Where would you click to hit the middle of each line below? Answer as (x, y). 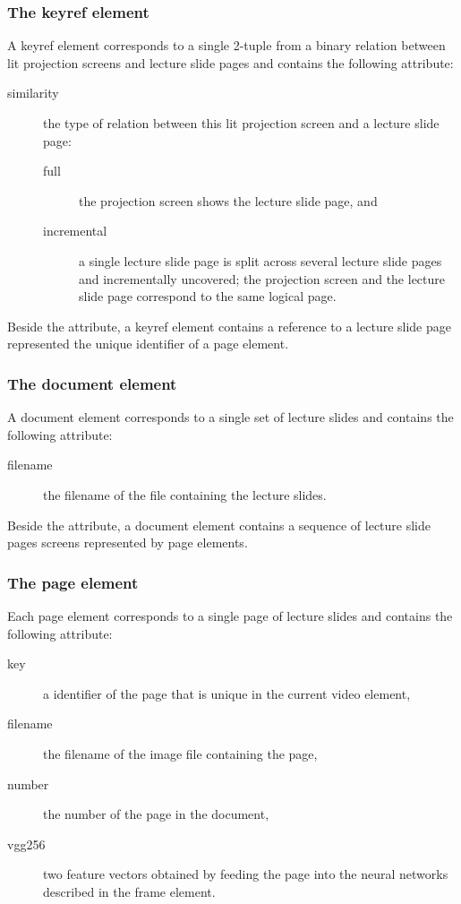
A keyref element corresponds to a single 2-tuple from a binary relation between (226, 45)
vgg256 (26, 844)
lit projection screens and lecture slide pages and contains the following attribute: (230, 62)
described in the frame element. (129, 891)
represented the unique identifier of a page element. (148, 344)
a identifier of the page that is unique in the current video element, (227, 693)
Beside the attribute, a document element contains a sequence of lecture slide (219, 525)
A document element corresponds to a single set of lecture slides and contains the (230, 417)
